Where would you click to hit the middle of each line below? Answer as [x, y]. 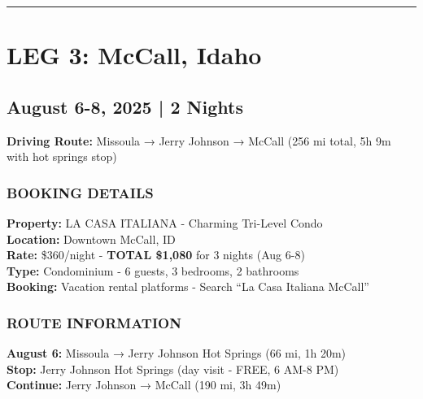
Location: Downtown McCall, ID [91, 239]
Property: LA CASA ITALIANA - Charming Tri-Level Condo [165, 222]
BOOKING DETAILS [80, 192]
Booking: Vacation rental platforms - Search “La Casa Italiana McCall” [188, 286]
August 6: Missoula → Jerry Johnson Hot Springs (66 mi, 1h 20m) [177, 353]
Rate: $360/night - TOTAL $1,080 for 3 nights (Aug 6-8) [156, 255]
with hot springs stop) [62, 156]
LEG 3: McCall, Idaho [134, 55]
